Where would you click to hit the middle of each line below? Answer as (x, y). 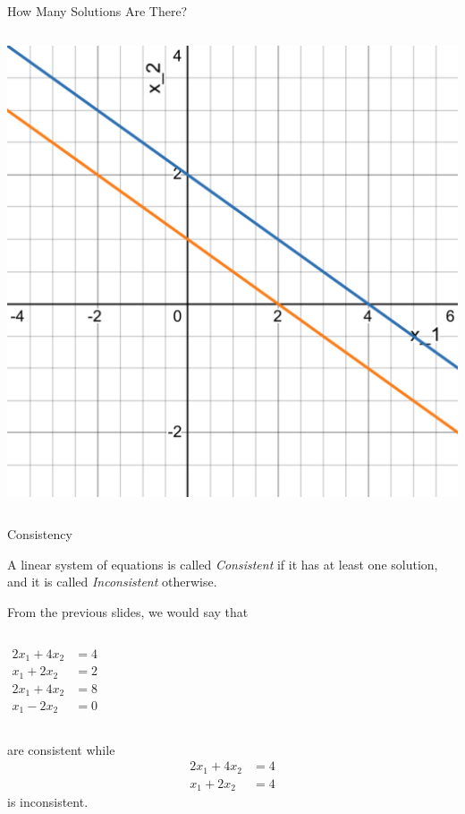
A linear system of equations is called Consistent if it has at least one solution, (223, 564)
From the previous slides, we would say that (128, 611)
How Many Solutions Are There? (97, 11)
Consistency (40, 534)
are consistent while (61, 749)
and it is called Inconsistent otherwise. (112, 582)
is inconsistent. (48, 802)
